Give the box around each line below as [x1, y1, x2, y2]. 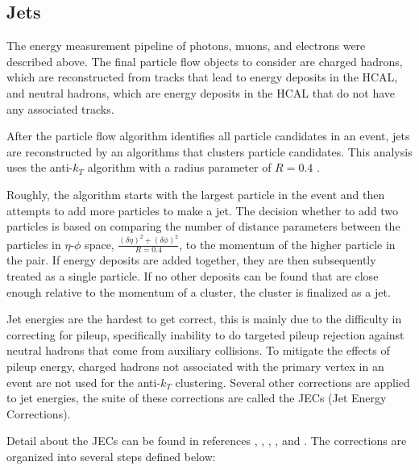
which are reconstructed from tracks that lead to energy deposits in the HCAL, [6, 69, 398, 85]
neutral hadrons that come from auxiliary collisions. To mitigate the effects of [6, 342, 390, 359]
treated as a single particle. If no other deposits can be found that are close [6, 268, 379, 285]
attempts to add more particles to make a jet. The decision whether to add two [6, 202, 399, 218]
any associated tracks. [6, 100, 114, 117]
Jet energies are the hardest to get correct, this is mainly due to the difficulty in [6, 310, 402, 327]
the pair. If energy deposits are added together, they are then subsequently [6, 252, 376, 268]
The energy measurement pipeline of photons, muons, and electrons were [6, 37, 366, 54]
